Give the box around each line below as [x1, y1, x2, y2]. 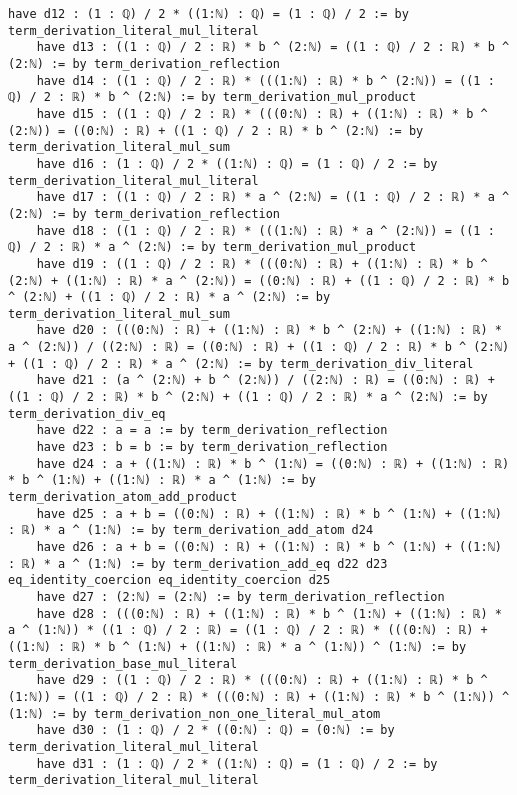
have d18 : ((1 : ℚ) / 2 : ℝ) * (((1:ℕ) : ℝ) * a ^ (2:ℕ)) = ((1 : [36, 223, 495, 238]
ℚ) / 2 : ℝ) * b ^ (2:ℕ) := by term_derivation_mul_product [8, 90, 417, 105]
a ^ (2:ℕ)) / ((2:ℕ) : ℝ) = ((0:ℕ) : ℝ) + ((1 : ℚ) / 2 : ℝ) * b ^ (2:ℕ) [8, 340, 510, 355]
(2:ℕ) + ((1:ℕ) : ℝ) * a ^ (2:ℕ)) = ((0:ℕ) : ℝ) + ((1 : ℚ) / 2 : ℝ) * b [8, 273, 510, 288]
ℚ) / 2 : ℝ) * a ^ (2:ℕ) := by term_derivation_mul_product [8, 240, 417, 255]
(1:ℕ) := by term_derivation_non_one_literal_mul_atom [8, 706, 381, 721]
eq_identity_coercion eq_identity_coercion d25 [8, 573, 331, 588]
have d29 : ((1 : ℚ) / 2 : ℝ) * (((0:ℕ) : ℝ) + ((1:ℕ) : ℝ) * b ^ [36, 673, 488, 688]
